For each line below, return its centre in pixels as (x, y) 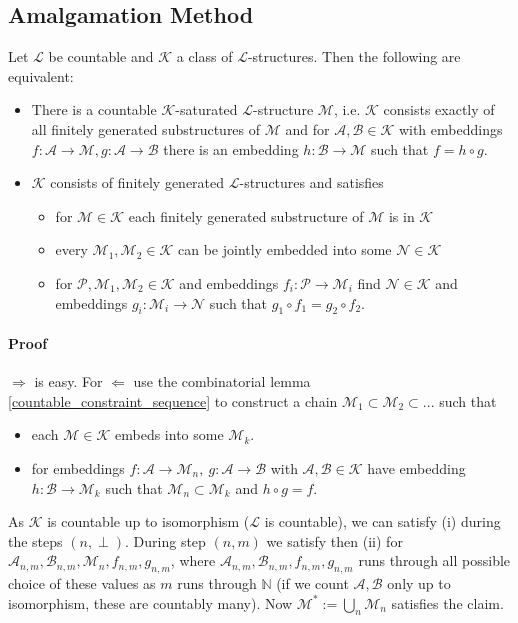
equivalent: (41, 75)
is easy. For (68, 381)
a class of (204, 56)
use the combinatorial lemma (222, 381)
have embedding (416, 467)
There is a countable (94, 109)
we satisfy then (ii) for (334, 540)
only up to (419, 583)
